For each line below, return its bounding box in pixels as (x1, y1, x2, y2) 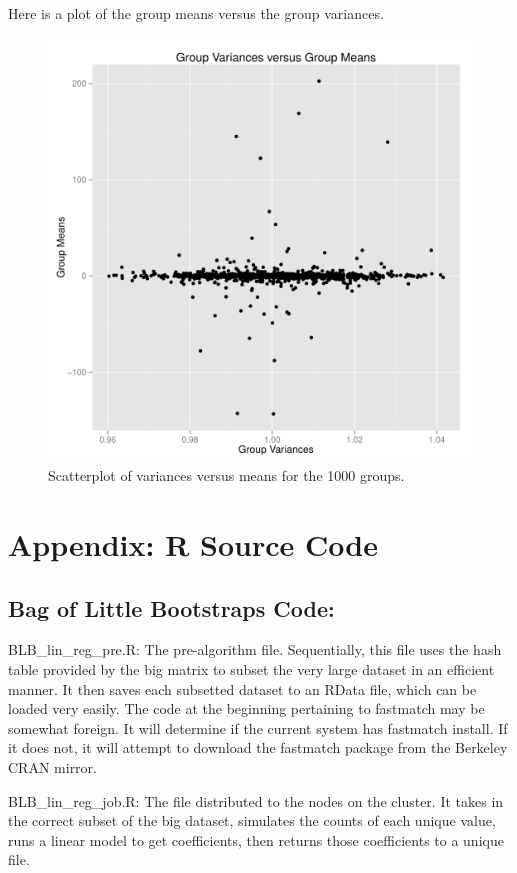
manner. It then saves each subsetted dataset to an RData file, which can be (8, 678, 477, 699)
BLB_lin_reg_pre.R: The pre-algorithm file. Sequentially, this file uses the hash (8, 639, 502, 660)
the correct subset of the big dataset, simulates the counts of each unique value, (8, 810, 496, 831)
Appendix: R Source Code (8, 523, 378, 564)
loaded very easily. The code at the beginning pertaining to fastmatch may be (8, 698, 485, 719)
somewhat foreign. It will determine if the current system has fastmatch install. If (8, 717, 508, 738)
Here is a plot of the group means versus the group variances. (8, 3, 384, 23)
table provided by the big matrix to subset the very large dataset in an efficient (8, 658, 495, 679)
